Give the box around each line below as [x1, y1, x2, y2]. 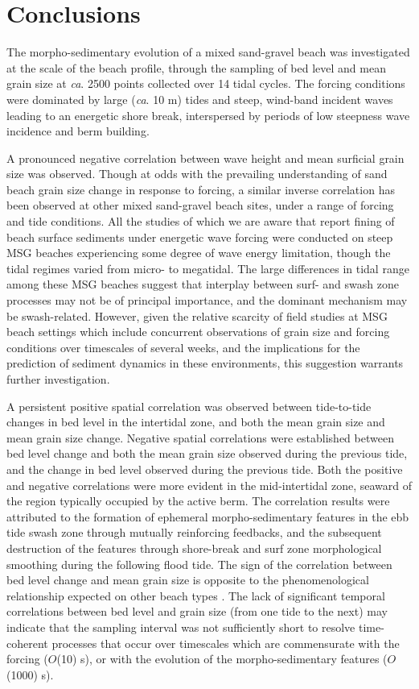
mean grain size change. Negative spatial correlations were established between [6, 429, 394, 446]
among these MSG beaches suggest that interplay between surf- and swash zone [6, 276, 399, 293]
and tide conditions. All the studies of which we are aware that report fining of [6, 213, 395, 230]
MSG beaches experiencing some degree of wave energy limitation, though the [6, 244, 391, 261]
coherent [6, 634, 48, 651]
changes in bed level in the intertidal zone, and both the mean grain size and [6, 413, 385, 430]
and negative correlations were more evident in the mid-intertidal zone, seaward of [6, 476, 412, 493]
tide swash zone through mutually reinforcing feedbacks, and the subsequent [6, 524, 382, 541]
